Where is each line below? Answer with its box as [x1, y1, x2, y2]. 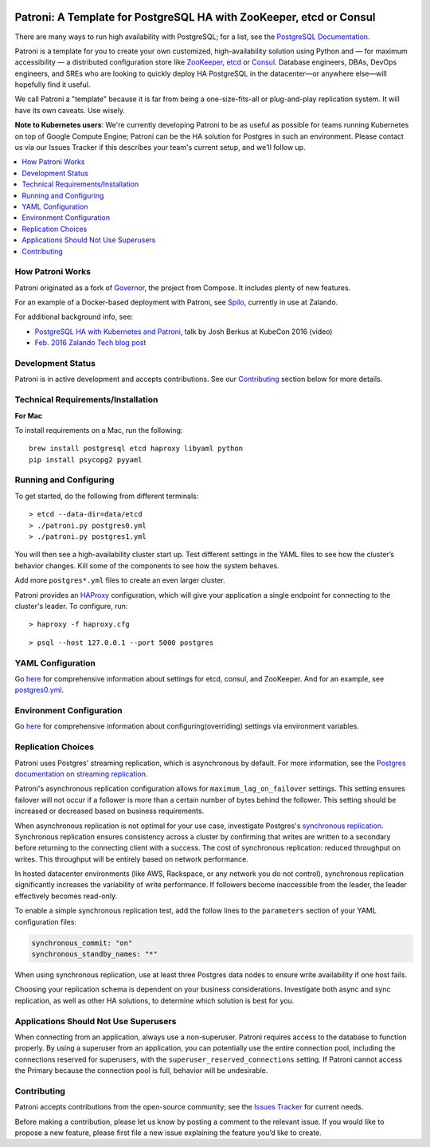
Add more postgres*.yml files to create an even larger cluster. [14, 575, 226, 585]
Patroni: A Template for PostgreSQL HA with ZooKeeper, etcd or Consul [14, 10, 376, 24]
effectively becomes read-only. [14, 891, 118, 901]
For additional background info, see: [14, 312, 134, 322]
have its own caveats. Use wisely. [14, 105, 125, 115]
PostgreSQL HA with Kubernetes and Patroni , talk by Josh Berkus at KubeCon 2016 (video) [34, 327, 333, 336]
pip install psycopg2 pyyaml [29, 455, 143, 464]
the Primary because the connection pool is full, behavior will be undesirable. [14, 1066, 268, 1075]
